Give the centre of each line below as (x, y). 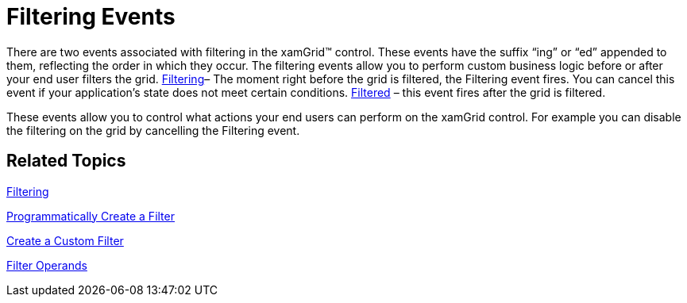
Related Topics (66, 161)
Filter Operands (47, 265)
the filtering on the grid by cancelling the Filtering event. (153, 130)
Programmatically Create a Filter (91, 216)
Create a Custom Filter (65, 240)
